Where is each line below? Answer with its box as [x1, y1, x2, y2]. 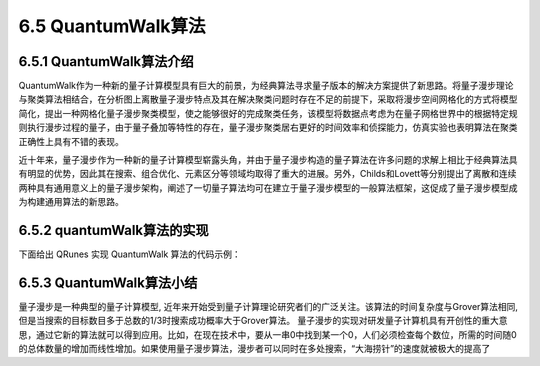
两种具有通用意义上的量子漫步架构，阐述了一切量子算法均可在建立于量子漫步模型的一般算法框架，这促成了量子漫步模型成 [18, 181, 518, 194]
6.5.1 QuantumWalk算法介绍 [18, 53, 194, 70]
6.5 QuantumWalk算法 [18, 15, 206, 37]
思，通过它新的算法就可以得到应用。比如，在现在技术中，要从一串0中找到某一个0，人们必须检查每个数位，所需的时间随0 [18, 328, 517, 340]
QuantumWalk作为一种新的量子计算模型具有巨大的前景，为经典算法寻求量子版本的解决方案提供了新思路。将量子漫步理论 [18, 80, 514, 92]
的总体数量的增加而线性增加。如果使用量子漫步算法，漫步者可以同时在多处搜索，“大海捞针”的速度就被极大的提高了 [18, 343, 491, 355]
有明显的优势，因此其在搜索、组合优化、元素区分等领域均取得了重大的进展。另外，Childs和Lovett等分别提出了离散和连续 [18, 168, 517, 180]
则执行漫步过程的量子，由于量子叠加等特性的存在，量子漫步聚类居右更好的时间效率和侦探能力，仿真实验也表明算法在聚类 [18, 121, 518, 134]
